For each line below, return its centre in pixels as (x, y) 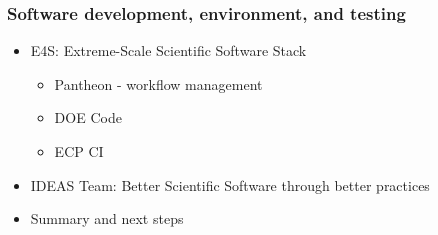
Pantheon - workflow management (158, 83)
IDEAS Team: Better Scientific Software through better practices (230, 184)
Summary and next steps (107, 218)
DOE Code (88, 117)
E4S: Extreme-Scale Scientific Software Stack (168, 50)
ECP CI (79, 151)
